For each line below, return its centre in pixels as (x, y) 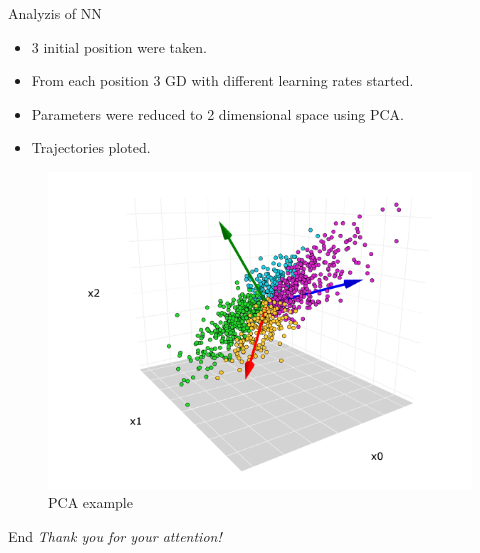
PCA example (90, 502)
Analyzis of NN (55, 13)
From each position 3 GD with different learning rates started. (222, 80)
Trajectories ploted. (91, 147)
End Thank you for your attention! (115, 535)
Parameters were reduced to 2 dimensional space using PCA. (217, 113)
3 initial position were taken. (119, 46)
